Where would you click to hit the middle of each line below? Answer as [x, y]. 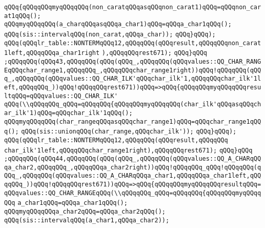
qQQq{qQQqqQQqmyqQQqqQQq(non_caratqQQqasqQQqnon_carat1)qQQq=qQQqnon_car [133, 7]
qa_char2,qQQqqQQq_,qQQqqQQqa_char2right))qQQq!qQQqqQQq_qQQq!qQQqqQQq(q [133, 167]
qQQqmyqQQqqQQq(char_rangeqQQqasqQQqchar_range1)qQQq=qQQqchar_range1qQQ [133, 121]
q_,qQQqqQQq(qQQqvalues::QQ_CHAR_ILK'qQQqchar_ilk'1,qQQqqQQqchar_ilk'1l [133, 79]
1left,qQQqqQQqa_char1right [52, 53]
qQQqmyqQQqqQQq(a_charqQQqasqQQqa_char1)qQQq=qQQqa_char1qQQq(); [118, 24]
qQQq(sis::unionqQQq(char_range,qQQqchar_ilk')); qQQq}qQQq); [129, 132]
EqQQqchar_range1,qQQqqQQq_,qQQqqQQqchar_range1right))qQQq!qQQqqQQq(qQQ [133, 70]
